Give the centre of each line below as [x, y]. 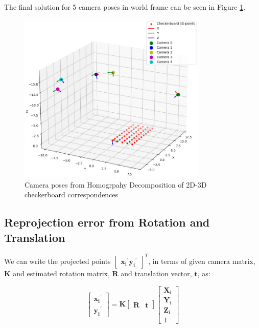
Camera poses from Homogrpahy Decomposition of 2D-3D [116, 184]
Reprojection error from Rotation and [107, 222]
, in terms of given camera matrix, [202, 261]
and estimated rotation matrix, [61, 273]
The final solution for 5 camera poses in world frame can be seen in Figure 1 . [125, 7]
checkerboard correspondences [72, 194]
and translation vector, [156, 273]
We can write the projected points [57, 261]
